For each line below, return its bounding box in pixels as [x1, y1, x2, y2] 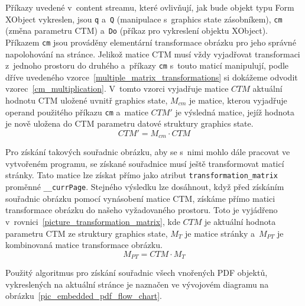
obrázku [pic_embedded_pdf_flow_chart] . [5, 289, 162, 302]
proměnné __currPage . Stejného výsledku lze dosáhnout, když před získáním [5, 181, 284, 193]
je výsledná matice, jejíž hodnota [175, 105, 294, 118]
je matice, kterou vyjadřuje [189, 94, 287, 106]
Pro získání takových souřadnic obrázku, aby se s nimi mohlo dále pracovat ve [5, 146, 290, 158]
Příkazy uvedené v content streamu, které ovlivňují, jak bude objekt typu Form [5, 1, 294, 13]
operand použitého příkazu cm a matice [5, 105, 148, 118]
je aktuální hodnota [205, 215, 276, 227]
